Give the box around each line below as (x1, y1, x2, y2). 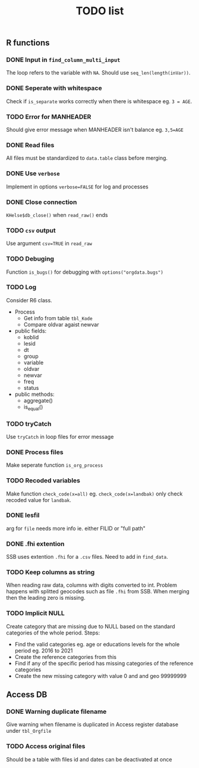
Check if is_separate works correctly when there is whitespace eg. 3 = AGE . (6, 97, 192, 105)
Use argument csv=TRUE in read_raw (6, 240, 92, 247)
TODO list (75, 4, 124, 18)
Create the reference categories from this (14, 653, 117, 660)
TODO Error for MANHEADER (6, 112, 91, 120)
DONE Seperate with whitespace (6, 84, 102, 92)
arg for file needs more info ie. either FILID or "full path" (6, 525, 146, 532)
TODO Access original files (6, 742, 86, 751)
